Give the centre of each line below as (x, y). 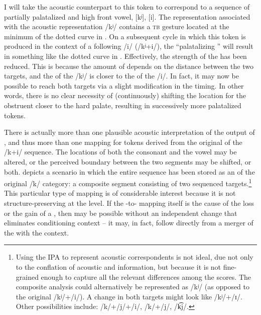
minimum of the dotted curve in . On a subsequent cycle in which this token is (125, 36)
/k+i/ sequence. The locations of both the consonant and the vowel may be (120, 152)
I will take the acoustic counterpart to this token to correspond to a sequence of (127, 7)
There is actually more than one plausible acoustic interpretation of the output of (129, 132)
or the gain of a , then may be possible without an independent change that (121, 213)
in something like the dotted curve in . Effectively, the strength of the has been (125, 56)
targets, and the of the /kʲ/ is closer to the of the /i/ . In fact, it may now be (121, 76)
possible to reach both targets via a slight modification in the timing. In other (124, 85)
